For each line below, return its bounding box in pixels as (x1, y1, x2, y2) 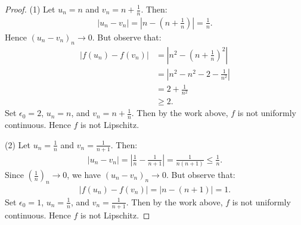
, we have (67, 168, 101, 181)
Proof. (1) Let (5, 3, 55, 15)
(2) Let (5, 138, 30, 151)
